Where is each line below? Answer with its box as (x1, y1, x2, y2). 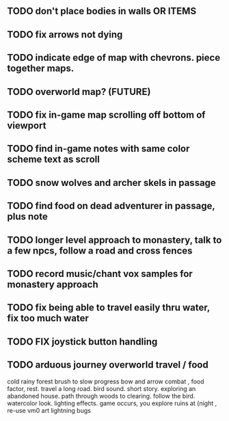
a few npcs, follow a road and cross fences (7, 245, 193, 256)
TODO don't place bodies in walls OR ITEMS (7, 5, 197, 17)
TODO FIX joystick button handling (7, 336, 158, 347)
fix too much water (7, 312, 89, 324)
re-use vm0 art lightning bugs (7, 406, 91, 414)
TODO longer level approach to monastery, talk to (7, 234, 222, 245)
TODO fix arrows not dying (7, 29, 123, 40)
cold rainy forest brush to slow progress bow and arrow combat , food (7, 377, 204, 385)
